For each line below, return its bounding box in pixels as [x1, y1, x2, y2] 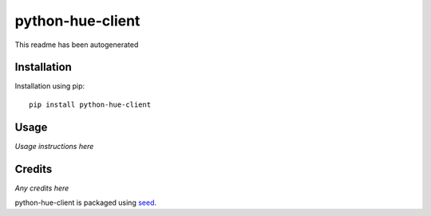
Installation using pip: [14, 81, 85, 91]
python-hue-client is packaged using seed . [14, 198, 157, 207]
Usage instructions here [14, 141, 94, 151]
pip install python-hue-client [29, 100, 152, 109]
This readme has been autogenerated [14, 40, 139, 49]
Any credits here [14, 183, 69, 193]
